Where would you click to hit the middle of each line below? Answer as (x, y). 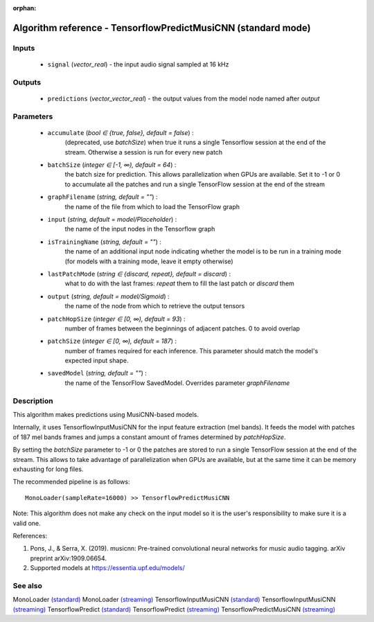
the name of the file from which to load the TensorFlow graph (152, 206)
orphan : (25, 8)
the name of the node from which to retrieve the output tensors (155, 306)
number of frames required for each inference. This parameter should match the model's (192, 350)
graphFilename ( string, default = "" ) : (103, 197)
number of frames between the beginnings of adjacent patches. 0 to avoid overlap (182, 328)
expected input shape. (97, 361)
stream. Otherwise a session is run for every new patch (144, 152)
